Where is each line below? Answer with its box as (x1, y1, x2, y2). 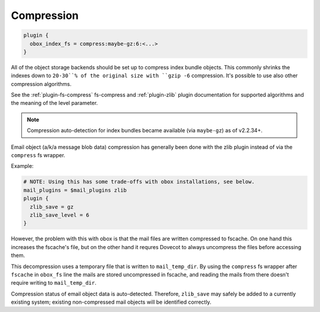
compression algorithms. (11, 80, 72, 87)
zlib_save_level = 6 (30, 211, 89, 218)
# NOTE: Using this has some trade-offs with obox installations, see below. (23, 179, 255, 185)
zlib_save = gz (30, 203, 74, 210)
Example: (11, 163, 34, 170)
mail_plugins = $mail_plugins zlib (23, 187, 127, 193)
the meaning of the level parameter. (11, 100, 98, 107)
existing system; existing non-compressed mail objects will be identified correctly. (11, 298, 212, 305)
